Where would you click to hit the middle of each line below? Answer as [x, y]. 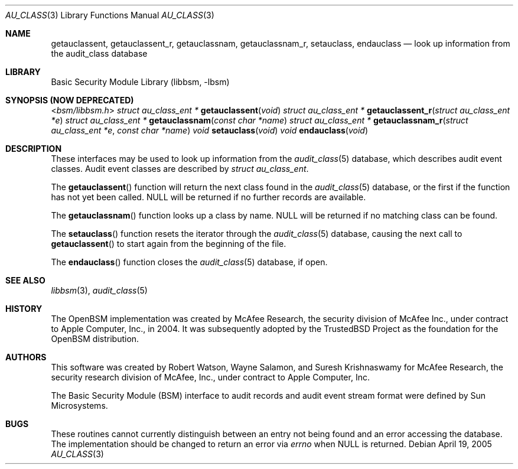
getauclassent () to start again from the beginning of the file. [169, 244]
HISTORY [24, 309]
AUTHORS [26, 357]
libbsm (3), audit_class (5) [99, 290]
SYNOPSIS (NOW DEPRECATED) [70, 100]
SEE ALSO [25, 280]
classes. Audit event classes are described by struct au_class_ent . [180, 169]
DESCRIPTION [34, 149]
